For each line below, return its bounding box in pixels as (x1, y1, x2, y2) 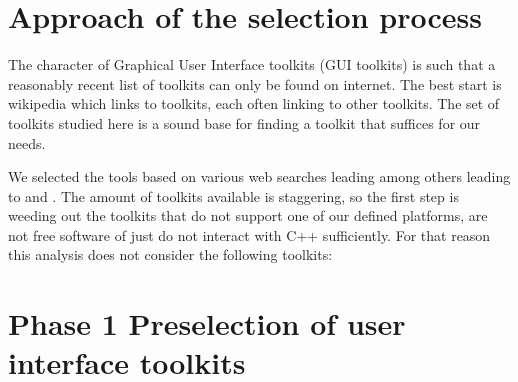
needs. (8, 132, 46, 153)
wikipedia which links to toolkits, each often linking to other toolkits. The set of (8, 93, 500, 114)
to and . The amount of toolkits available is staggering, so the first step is (8, 185, 459, 206)
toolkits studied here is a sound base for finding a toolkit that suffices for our (8, 112, 481, 133)
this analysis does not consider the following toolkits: (8, 244, 333, 265)
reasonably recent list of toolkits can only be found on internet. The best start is (8, 73, 502, 94)
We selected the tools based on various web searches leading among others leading (8, 166, 511, 187)
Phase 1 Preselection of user (8, 303, 406, 344)
